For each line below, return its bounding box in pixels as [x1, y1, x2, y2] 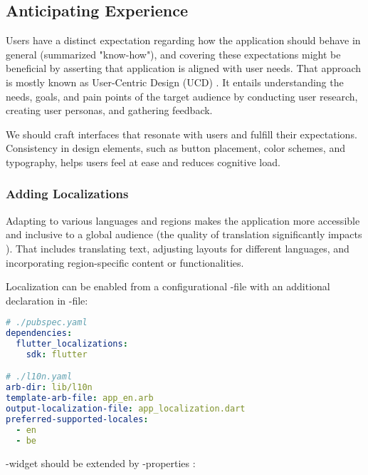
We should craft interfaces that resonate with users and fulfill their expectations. [6, 126, 357, 141]
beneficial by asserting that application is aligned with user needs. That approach [6, 61, 362, 76]
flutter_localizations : [16, 339, 128, 349]
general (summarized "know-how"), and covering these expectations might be [6, 46, 341, 61]
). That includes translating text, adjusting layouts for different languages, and [6, 240, 349, 255]
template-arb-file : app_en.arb [6, 393, 154, 404]
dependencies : [6, 328, 73, 339]
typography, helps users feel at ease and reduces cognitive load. [6, 154, 280, 169]
